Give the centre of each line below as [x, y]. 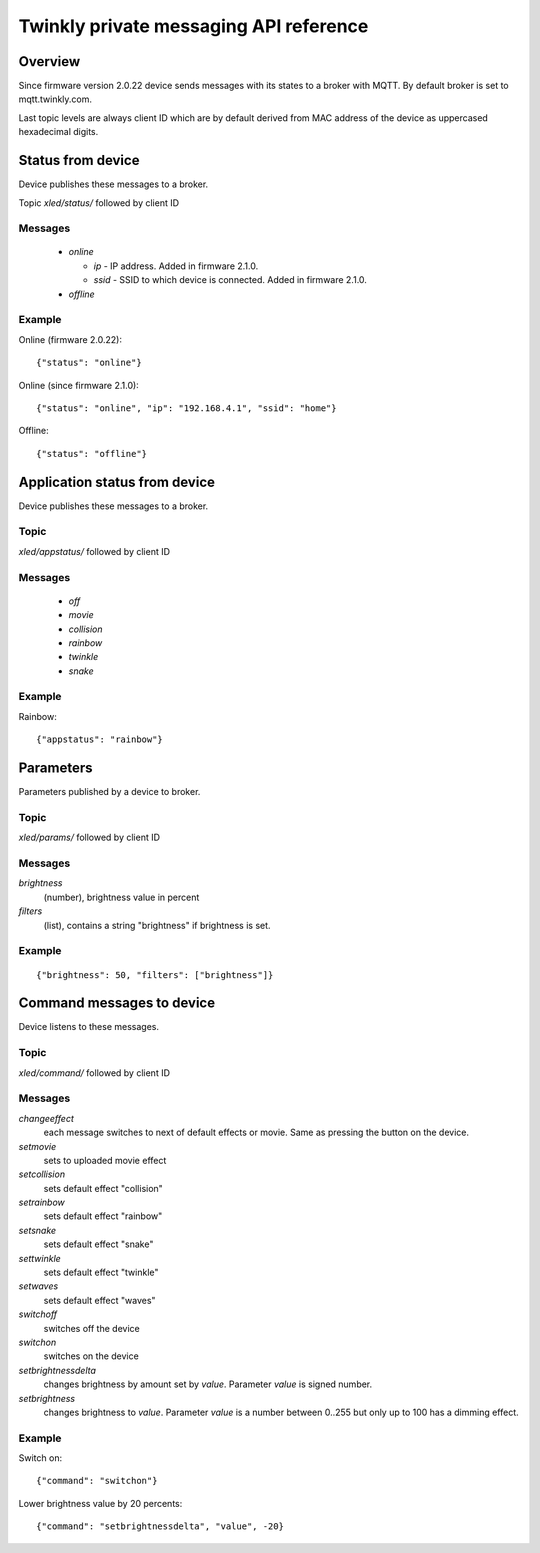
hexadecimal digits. [58, 132]
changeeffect [46, 1118]
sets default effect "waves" [99, 1300]
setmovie [37, 1146]
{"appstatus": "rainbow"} [100, 739]
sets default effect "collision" [103, 1188]
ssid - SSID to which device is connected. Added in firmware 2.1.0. [230, 280]
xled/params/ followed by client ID [89, 837]
